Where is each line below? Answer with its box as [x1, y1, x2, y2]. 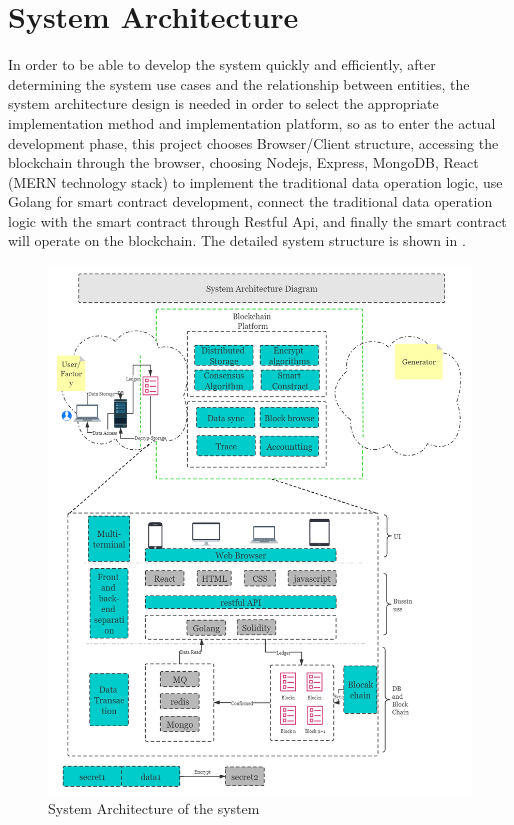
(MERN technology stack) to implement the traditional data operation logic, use [8, 171, 503, 192]
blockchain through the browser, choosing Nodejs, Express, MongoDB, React [8, 152, 479, 173]
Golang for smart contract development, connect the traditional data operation [8, 191, 493, 212]
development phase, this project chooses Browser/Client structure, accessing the [8, 132, 499, 153]
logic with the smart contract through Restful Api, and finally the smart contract [8, 210, 507, 231]
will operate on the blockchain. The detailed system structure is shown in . [8, 230, 466, 251]
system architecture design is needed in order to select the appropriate [8, 93, 439, 114]
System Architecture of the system [48, 798, 260, 819]
